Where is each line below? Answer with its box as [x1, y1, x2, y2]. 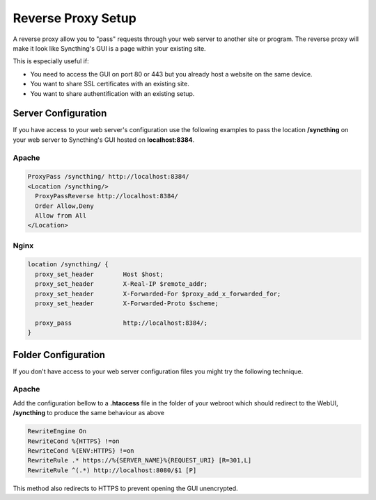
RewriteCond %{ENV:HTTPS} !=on [27, 446, 135, 455]
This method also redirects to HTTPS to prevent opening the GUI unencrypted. [13, 484, 238, 492]
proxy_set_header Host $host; [35, 270, 164, 278]
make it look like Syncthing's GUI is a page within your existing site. [13, 44, 206, 52]
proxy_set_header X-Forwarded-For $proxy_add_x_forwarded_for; [35, 289, 281, 298]
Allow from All [35, 211, 87, 219]
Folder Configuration [13, 348, 106, 361]
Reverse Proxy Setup [13, 10, 137, 26]
